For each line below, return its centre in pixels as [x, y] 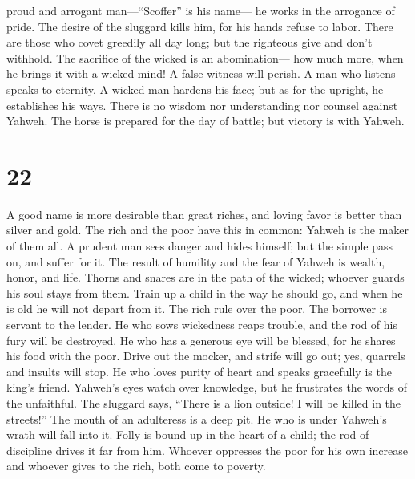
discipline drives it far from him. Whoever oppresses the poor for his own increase [207, 450]
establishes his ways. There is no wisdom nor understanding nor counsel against [202, 105]
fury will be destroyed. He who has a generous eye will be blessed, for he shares [201, 340]
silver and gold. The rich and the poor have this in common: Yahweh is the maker [208, 230]
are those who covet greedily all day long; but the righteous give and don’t [189, 42]
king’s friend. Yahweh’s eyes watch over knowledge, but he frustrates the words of [207, 387]
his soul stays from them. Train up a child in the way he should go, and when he [205, 292]
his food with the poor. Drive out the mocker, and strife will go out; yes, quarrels [206, 356]
